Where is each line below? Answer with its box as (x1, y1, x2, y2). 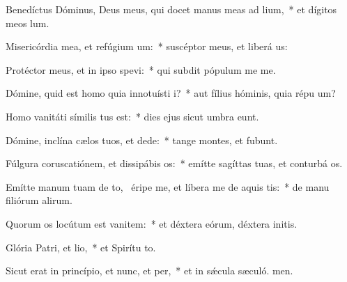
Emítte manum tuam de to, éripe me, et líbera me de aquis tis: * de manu (6, 179, 330, 194)
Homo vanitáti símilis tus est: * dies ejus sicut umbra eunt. (6, 109, 259, 123)
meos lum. (6, 15, 49, 30)
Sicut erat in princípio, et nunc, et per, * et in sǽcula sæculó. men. (6, 263, 293, 278)
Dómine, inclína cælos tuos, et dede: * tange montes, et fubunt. (6, 132, 278, 147)
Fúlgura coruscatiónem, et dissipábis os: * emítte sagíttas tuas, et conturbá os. (6, 156, 343, 171)
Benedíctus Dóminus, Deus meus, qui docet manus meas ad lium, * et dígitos (6, 2, 337, 16)
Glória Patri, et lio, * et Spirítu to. (6, 240, 156, 254)
